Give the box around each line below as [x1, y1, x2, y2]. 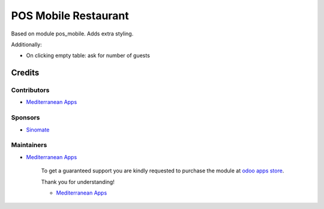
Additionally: [11, 41, 42, 48]
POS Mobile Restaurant [11, 9, 129, 22]
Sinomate [26, 126, 50, 133]
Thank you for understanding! [41, 178, 115, 186]
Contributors [11, 86, 50, 94]
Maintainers [11, 141, 47, 150]
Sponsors [11, 114, 40, 122]
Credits [11, 68, 40, 78]
